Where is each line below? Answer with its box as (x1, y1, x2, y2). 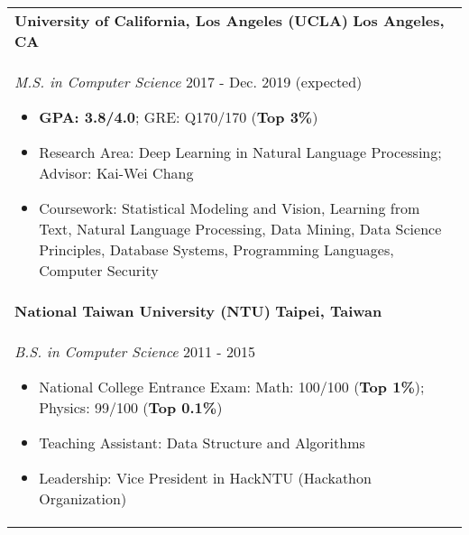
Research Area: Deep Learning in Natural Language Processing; (39, 142, 442, 162)
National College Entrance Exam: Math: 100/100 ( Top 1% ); (39, 376, 425, 397)
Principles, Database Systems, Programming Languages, (39, 239, 394, 260)
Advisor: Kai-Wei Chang (39, 162, 194, 183)
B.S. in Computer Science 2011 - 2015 (14, 341, 255, 362)
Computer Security (39, 260, 159, 281)
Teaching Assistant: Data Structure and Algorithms (39, 432, 365, 453)
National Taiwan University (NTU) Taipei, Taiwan (14, 300, 382, 321)
